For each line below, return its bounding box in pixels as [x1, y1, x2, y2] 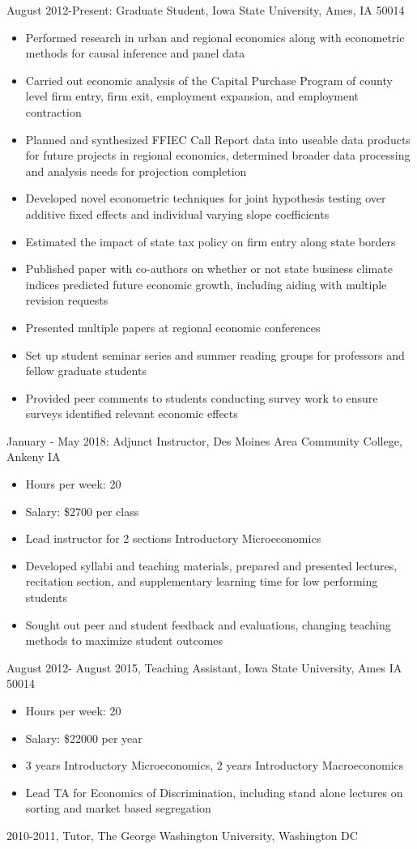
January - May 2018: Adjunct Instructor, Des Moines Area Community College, [6, 432, 402, 449]
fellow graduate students [25, 362, 147, 379]
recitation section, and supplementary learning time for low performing [25, 573, 378, 590]
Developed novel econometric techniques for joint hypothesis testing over [25, 190, 386, 207]
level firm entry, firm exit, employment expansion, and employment [25, 87, 360, 105]
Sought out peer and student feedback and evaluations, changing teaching [25, 616, 391, 633]
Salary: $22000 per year [25, 729, 143, 746]
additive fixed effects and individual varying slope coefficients [25, 205, 330, 222]
